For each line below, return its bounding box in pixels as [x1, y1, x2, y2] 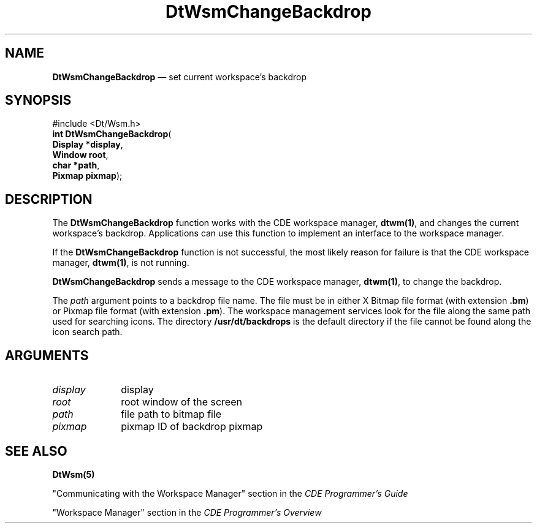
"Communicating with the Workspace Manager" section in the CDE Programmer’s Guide [52, 488, 408, 499]
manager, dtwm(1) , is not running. [52, 257, 189, 268]
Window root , [52, 149, 109, 160]
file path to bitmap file [121, 408, 222, 421]
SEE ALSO [5, 443, 67, 459]
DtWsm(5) [52, 469, 95, 480]
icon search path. [52, 326, 123, 338]
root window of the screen [121, 396, 242, 409]
